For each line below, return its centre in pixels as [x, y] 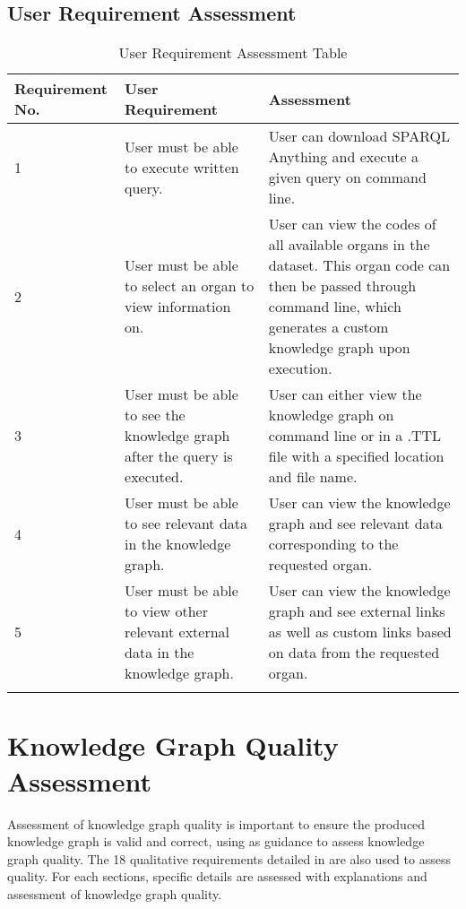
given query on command [347, 177]
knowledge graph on [331, 415]
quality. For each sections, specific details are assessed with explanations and [217, 876]
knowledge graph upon [339, 348]
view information [178, 307]
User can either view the [345, 394]
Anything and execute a [343, 157]
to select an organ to [190, 286]
